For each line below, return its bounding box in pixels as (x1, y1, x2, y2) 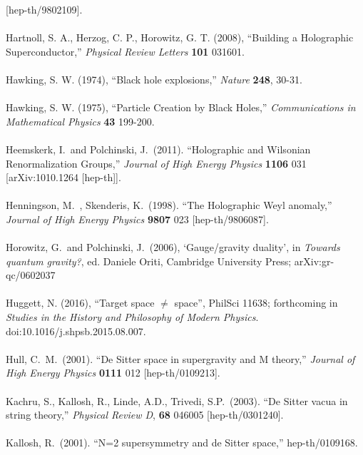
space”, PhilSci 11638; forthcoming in (174, 295, 338, 310)
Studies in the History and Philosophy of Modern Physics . (6, 310, 259, 324)
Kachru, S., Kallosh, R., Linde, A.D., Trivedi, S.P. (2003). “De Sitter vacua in (6, 393, 348, 408)
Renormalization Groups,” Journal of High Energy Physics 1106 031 (6, 155, 307, 170)
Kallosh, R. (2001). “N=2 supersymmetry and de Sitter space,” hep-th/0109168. (6, 435, 358, 450)
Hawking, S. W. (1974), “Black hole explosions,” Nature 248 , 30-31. (6, 71, 302, 86)
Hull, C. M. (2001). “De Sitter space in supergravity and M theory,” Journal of (6, 351, 355, 366)
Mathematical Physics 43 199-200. (6, 113, 155, 128)
